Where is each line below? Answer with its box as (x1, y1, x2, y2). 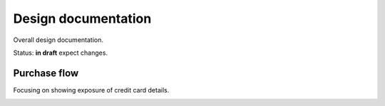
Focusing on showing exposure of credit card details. (13, 85, 170, 94)
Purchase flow (13, 67, 79, 79)
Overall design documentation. (13, 36, 103, 44)
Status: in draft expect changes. (13, 48, 108, 57)
